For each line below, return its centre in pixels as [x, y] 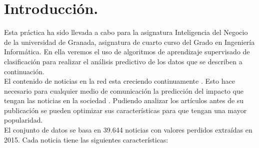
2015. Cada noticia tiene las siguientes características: [86, 139]
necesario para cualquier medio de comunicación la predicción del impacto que [124, 90]
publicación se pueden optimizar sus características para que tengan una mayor [125, 110]
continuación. [24, 71]
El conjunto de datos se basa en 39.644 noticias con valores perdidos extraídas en [128, 130]
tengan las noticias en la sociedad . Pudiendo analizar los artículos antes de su [124, 100]
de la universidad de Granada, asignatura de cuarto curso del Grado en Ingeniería [129, 42]
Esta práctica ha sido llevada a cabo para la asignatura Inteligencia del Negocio [126, 32]
